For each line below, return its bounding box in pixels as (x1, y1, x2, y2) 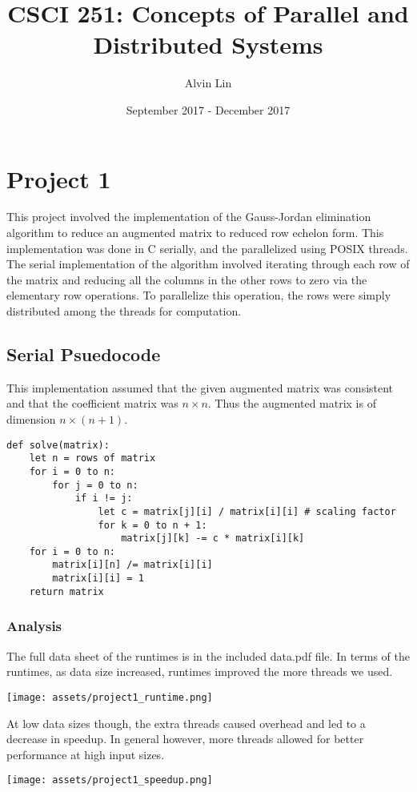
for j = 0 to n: (52, 479, 138, 491)
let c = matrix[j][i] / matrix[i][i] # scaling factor (98, 505, 396, 517)
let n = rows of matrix (29, 452, 156, 464)
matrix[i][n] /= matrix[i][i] (52, 559, 213, 571)
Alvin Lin (184, 74, 232, 91)
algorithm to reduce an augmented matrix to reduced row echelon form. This (6, 224, 384, 241)
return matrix (29, 585, 104, 597)
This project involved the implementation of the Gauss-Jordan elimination (6, 208, 371, 225)
